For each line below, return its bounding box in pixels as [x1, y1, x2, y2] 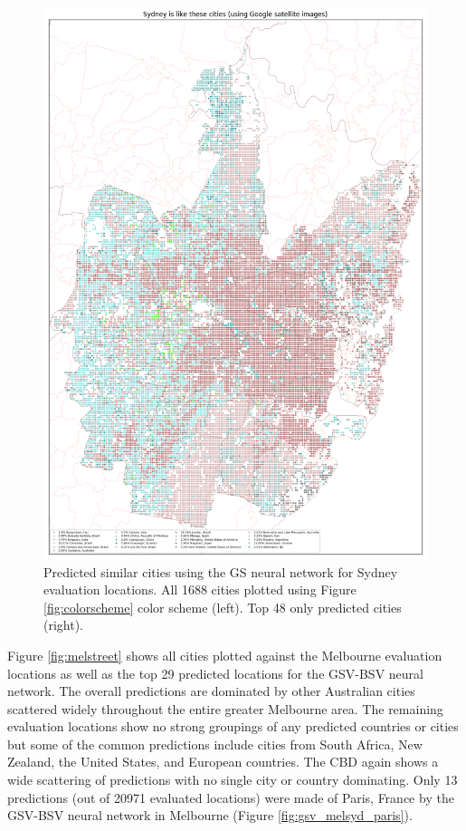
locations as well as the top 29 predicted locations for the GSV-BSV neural [7, 663, 423, 682]
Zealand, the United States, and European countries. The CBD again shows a [7, 752, 439, 771]
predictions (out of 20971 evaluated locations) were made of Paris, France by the [7, 788, 454, 807]
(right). [43, 615, 84, 634]
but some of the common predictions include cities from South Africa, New [7, 734, 423, 753]
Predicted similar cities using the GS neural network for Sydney [43, 562, 398, 581]
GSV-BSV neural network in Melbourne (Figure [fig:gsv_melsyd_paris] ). [7, 806, 413, 825]
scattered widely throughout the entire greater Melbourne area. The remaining [7, 699, 443, 718]
